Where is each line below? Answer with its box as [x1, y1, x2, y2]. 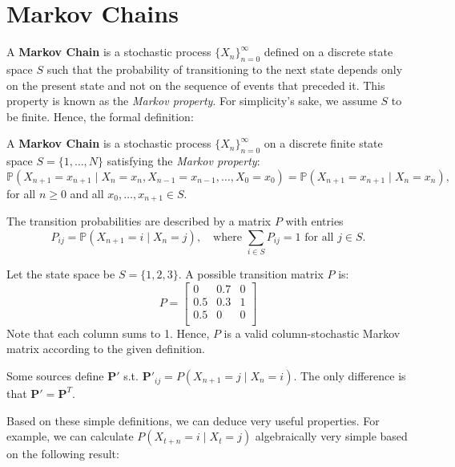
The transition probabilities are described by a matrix [6, 213, 272, 229]
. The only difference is [293, 367, 406, 384]
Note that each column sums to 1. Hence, [6, 324, 210, 341]
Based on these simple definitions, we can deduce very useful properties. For [6, 412, 380, 428]
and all [70, 185, 104, 201]
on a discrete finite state [264, 135, 383, 152]
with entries [285, 213, 344, 229]
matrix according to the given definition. [6, 340, 205, 357]
